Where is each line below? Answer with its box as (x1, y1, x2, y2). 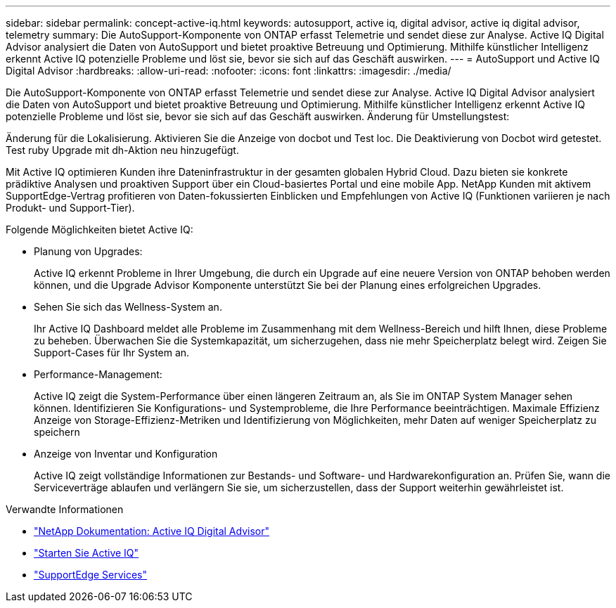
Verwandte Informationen (6, 503, 124, 515)
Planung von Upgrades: (34, 245, 143, 257)
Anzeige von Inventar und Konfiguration (34, 448, 218, 460)
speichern (34, 426, 80, 438)
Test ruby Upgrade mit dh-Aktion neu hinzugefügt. (6, 144, 239, 156)
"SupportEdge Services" (34, 569, 148, 581)
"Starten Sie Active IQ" (34, 547, 139, 559)
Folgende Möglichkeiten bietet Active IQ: (6, 224, 193, 235)
